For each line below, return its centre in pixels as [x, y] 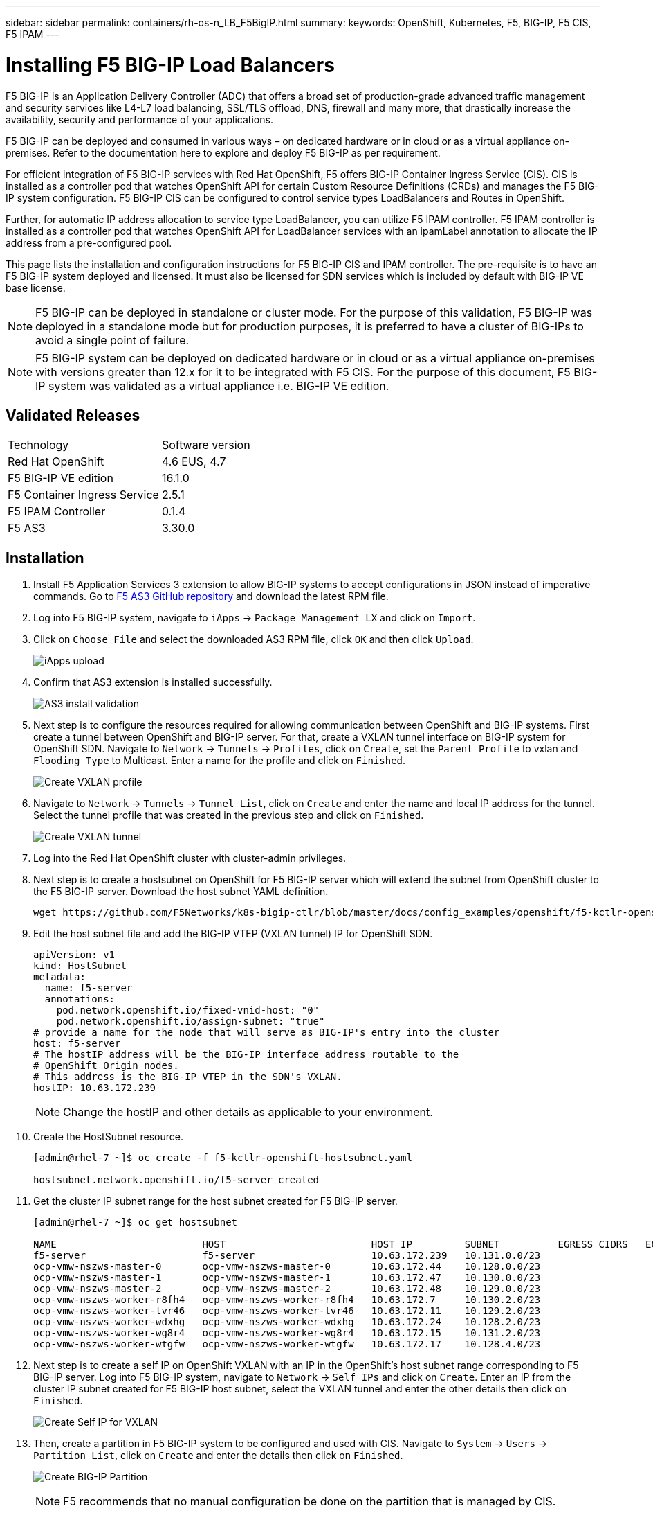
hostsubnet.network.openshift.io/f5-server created [176, 1180]
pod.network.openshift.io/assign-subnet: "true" [191, 1021]
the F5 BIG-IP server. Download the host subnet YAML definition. [181, 892]
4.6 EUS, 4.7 [194, 462]
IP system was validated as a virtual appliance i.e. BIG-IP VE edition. [212, 386]
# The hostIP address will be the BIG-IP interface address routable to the [246, 1055]
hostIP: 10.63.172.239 [95, 1088]
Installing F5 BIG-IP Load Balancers [170, 65]
